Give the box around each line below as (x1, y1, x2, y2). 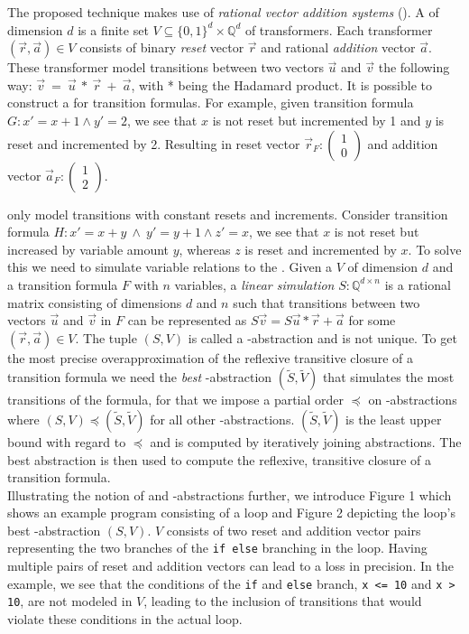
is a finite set (78, 20, 149, 39)
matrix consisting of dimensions (7, 293, 182, 312)
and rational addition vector (261, 38, 416, 57)
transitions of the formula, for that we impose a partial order (7, 390, 345, 409)
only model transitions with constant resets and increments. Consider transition (7, 204, 448, 223)
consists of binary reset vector (79, 38, 244, 57)
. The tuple (75, 328, 137, 347)
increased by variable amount (7, 239, 170, 258)
